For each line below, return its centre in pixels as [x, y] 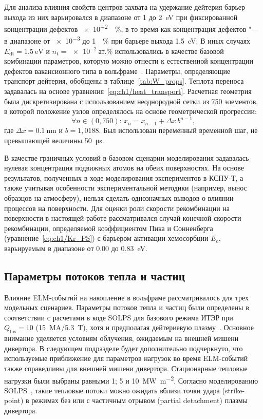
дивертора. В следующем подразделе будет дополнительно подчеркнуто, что [124, 348]
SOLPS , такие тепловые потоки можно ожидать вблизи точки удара [112, 390]
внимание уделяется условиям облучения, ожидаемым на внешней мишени [121, 338]
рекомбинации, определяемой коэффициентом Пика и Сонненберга [109, 228]
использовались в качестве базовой [169, 51]
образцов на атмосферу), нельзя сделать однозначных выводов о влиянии [119, 197]
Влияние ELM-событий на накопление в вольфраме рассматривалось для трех [127, 297]
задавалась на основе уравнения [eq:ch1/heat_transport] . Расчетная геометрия [128, 91]
